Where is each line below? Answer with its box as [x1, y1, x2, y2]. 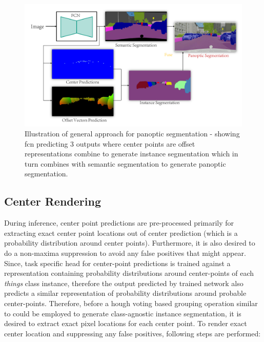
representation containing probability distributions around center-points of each [4, 268, 254, 278]
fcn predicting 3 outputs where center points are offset [25, 138, 195, 149]
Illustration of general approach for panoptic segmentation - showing [25, 128, 240, 139]
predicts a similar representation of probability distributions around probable [4, 288, 247, 298]
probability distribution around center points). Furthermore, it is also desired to [4, 237, 255, 248]
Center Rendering [4, 193, 101, 209]
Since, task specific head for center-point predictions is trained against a [4, 257, 231, 268]
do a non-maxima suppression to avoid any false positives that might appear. [4, 248, 246, 258]
